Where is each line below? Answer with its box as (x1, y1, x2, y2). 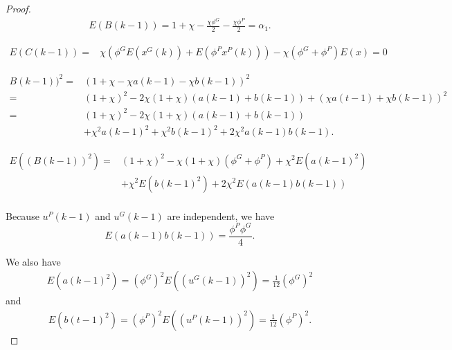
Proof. (6, 1, 31, 15)
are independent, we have (167, 208, 275, 223)
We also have (6, 254, 61, 268)
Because (6, 208, 39, 223)
